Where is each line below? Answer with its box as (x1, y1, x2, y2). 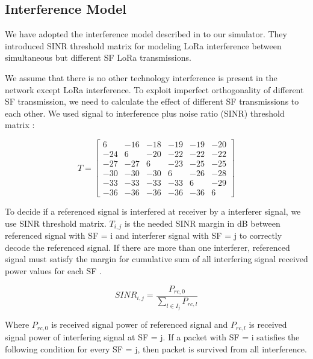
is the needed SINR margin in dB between (124, 216, 280, 229)
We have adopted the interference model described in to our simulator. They (5, 28, 287, 40)
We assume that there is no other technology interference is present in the (5, 71, 277, 84)
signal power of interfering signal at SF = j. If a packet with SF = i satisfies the (5, 330, 300, 343)
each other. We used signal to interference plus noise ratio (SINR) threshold (5, 106, 285, 119)
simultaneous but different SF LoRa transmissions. (5, 51, 191, 64)
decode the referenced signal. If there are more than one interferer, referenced (5, 241, 290, 253)
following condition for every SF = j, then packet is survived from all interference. (5, 342, 307, 355)
